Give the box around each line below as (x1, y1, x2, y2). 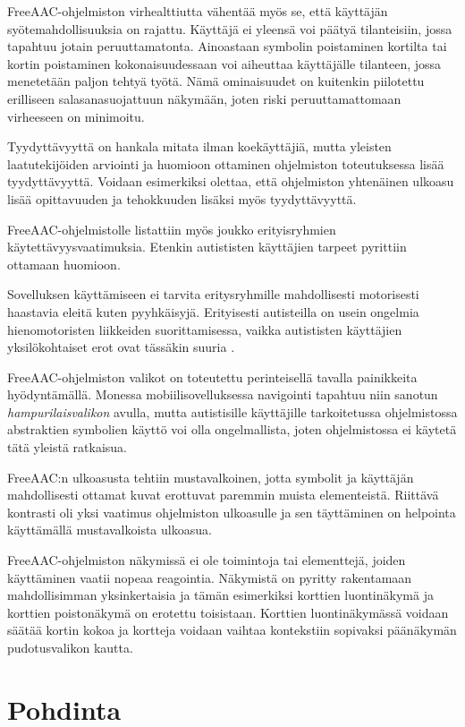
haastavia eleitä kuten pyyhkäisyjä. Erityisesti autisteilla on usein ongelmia (7, 302, 419, 321)
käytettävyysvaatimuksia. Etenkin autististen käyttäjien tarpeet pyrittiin (7, 237, 407, 256)
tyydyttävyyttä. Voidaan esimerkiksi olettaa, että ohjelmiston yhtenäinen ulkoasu (7, 172, 454, 191)
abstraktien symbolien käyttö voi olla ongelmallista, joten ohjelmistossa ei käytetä (7, 420, 457, 439)
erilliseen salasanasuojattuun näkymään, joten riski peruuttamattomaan (7, 89, 402, 107)
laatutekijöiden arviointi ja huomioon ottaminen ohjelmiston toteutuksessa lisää (7, 154, 444, 173)
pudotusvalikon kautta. (7, 638, 133, 656)
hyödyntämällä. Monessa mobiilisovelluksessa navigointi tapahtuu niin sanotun (7, 385, 438, 404)
